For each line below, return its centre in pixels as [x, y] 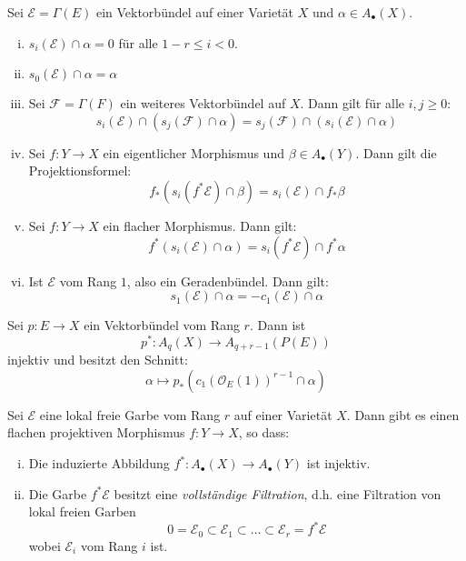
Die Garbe [58, 493]
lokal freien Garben [82, 511]
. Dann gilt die [396, 152]
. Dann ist [278, 325]
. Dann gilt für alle [352, 103]
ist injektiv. [338, 463]
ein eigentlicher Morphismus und [193, 152]
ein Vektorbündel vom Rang [162, 325]
